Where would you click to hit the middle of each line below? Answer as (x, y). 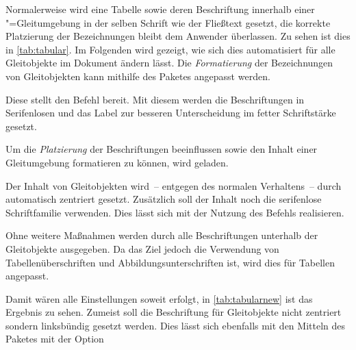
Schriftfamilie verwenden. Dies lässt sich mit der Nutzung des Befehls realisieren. (175, 212)
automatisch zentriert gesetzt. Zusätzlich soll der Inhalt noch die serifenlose (164, 199)
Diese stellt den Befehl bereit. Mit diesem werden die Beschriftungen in (155, 99)
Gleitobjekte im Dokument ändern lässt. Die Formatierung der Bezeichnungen (169, 63)
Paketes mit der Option (55, 339)
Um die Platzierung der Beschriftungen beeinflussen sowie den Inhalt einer (162, 149)
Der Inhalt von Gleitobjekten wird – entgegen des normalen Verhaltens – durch (174, 185)
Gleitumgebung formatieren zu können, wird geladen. (117, 162)
